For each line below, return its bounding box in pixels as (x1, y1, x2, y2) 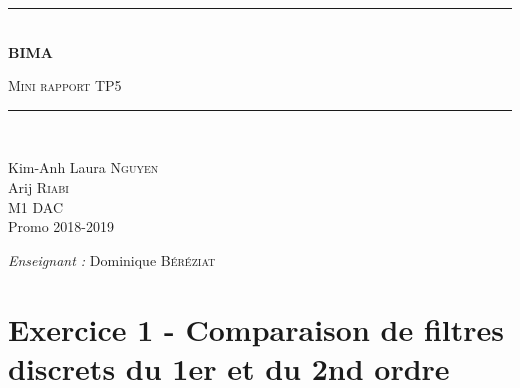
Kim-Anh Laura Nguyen (8, 157, 159, 178)
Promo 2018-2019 (8, 216, 115, 237)
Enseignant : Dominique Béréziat (8, 249, 216, 270)
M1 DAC (8, 196, 64, 217)
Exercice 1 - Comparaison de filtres (8, 308, 504, 349)
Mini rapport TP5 (8, 75, 122, 96)
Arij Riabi (8, 176, 69, 197)
